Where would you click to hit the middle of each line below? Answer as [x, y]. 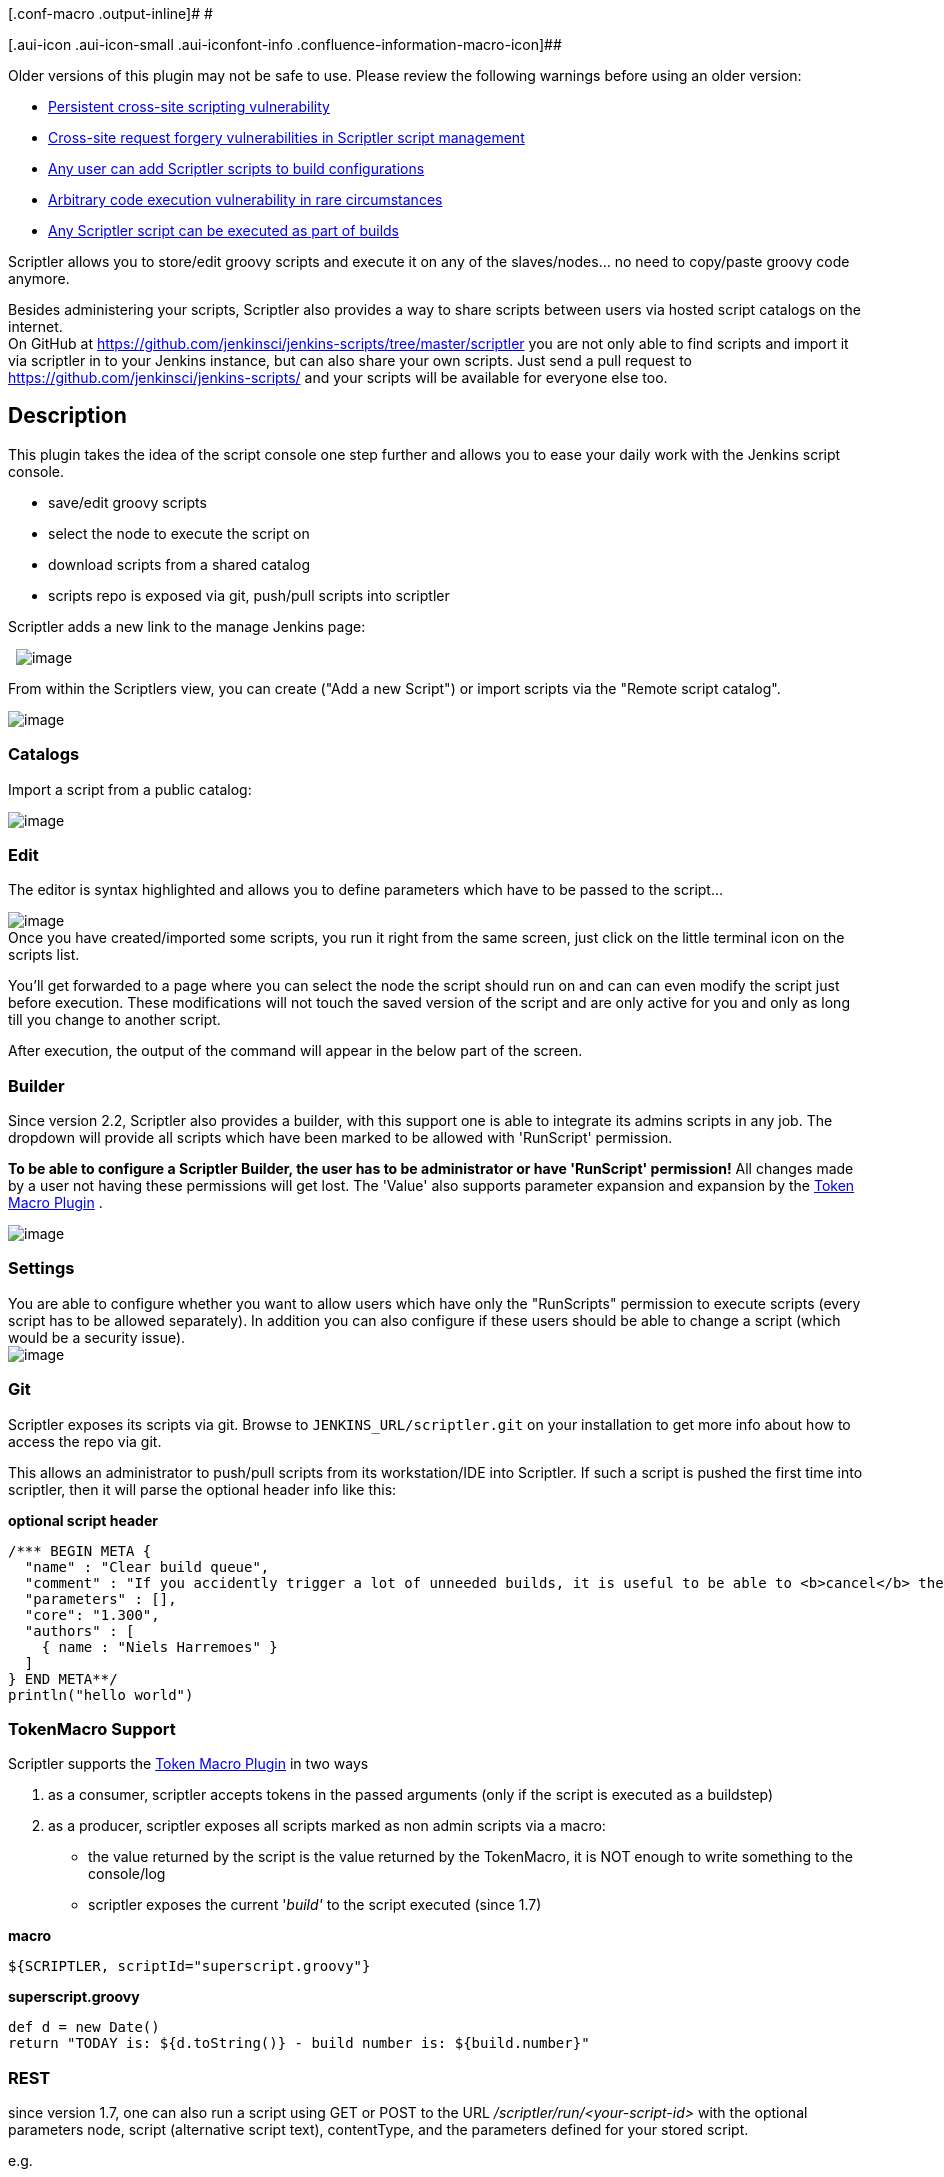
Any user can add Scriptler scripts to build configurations [236, 168]
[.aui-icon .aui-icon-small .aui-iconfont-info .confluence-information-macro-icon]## [285, 44]
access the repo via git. [85, 1441]
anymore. [39, 278]
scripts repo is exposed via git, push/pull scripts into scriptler [249, 595]
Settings [41, 1268]
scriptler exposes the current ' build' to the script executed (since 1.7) [315, 1905]
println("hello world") [101, 1694]
